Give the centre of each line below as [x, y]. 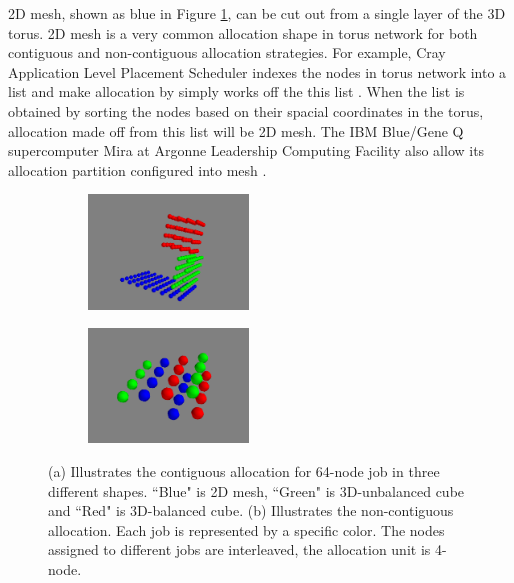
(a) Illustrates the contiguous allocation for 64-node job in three [244, 470]
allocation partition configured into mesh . [137, 169]
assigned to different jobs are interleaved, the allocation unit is [239, 549]
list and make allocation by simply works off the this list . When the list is [236, 91]
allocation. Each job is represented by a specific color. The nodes [246, 529]
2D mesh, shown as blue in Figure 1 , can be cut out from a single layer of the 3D [257, 13]
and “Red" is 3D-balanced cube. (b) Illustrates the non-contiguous [251, 510]
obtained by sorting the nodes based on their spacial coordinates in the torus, [246, 110]
